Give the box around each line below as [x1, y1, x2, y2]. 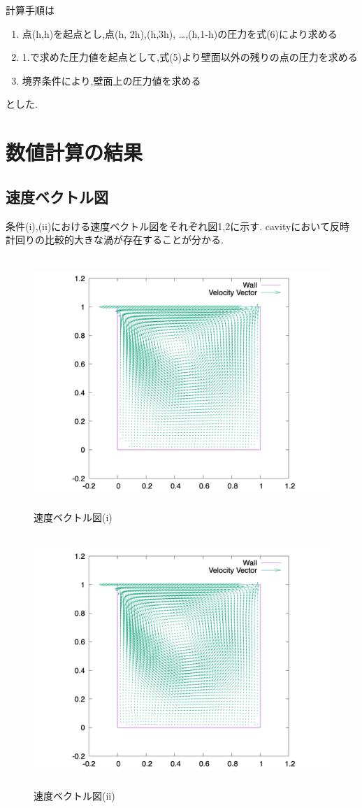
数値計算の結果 [6, 138, 143, 166]
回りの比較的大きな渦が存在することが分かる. [15, 232, 224, 247]
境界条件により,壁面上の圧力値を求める [22, 73, 201, 87]
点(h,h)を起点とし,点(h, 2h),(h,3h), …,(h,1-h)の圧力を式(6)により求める [22, 26, 338, 41]
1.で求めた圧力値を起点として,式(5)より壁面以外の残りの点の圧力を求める [22, 50, 358, 64]
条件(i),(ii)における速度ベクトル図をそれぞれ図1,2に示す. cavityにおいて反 [6, 218, 340, 233]
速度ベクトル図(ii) [34, 788, 115, 802]
